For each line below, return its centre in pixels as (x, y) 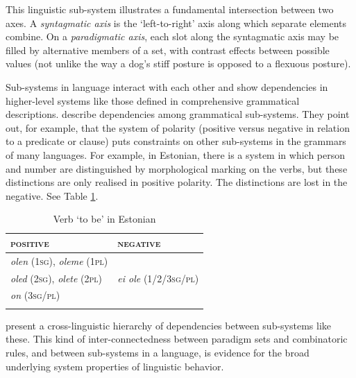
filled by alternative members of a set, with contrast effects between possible (168, 50)
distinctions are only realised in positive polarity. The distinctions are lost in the (177, 182)
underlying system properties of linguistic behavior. (115, 366)
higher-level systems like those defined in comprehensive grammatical (153, 100)
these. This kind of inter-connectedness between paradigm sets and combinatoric (177, 339)
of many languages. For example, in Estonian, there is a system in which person (176, 154)
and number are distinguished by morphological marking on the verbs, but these (177, 168)
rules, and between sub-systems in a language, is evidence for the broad (158, 352)
